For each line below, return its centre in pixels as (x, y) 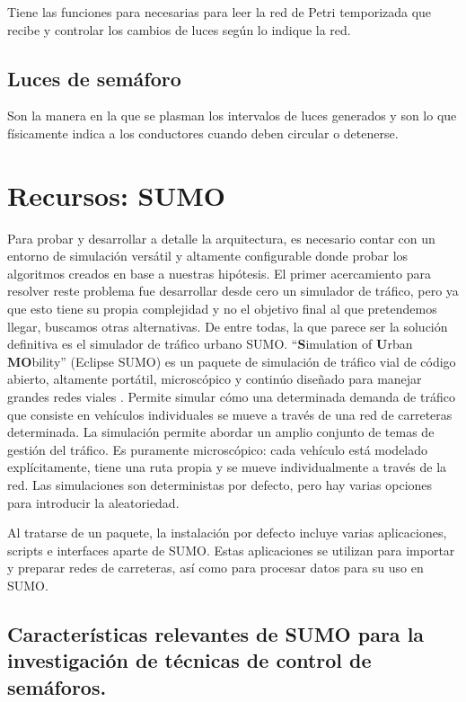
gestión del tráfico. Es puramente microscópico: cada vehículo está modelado (218, 449)
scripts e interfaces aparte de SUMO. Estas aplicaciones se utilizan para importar (231, 550)
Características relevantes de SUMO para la (216, 633)
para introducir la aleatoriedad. (93, 502)
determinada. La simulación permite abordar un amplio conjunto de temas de (221, 432)
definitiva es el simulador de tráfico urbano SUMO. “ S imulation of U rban (210, 344)
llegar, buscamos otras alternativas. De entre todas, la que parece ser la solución (228, 326)
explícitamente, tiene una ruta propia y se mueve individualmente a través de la (227, 467)
